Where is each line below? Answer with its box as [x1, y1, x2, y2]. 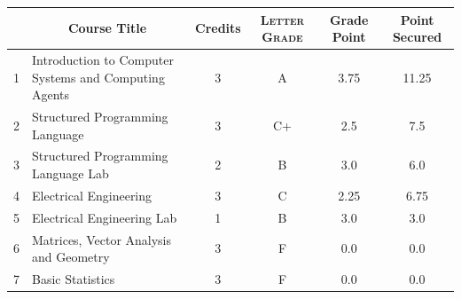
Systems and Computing [32, 67, 165, 86]
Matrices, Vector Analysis [32, 230, 172, 248]
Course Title [67, 19, 147, 37]
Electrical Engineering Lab [32, 208, 177, 226]
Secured [392, 28, 442, 46]
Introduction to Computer [32, 50, 174, 68]
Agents [32, 85, 70, 104]
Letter [260, 10, 305, 28]
